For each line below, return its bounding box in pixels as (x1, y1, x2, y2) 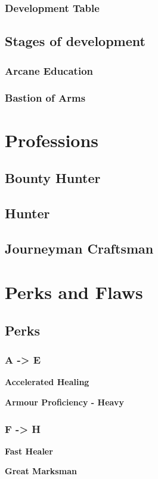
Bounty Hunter (5, 169, 101, 187)
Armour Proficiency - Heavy (5, 396, 124, 408)
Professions (5, 127, 99, 152)
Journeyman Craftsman (5, 239, 154, 257)
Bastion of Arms (5, 90, 86, 105)
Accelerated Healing (5, 376, 89, 388)
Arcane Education (5, 63, 93, 78)
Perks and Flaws (5, 280, 143, 304)
